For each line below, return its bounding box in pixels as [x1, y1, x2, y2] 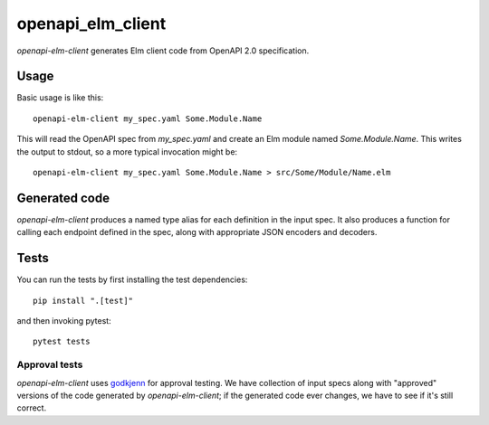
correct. [16, 402, 47, 413]
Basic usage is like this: [16, 92, 104, 103]
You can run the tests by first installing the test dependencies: [16, 274, 248, 285]
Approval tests [16, 358, 83, 371]
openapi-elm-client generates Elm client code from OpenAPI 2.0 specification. [16, 45, 310, 56]
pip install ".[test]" [33, 295, 134, 306]
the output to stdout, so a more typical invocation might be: [16, 146, 238, 157]
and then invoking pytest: [16, 316, 112, 326]
